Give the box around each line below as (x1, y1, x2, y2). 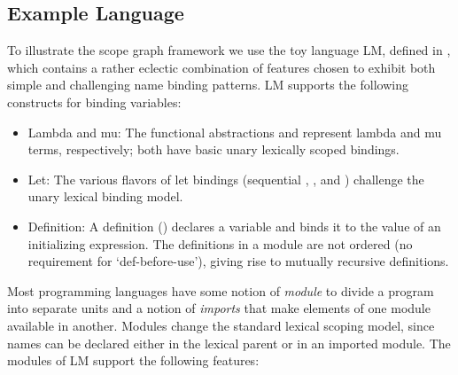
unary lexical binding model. (27, 187, 183, 206)
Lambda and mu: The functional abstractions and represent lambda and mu (27, 122, 442, 141)
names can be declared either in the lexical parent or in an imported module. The (7, 333, 451, 352)
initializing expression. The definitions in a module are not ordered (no (27, 234, 413, 253)
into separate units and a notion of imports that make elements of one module (7, 299, 431, 317)
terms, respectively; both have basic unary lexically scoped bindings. (27, 140, 400, 159)
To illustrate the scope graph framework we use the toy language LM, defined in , (7, 41, 451, 59)
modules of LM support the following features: (7, 351, 260, 370)
